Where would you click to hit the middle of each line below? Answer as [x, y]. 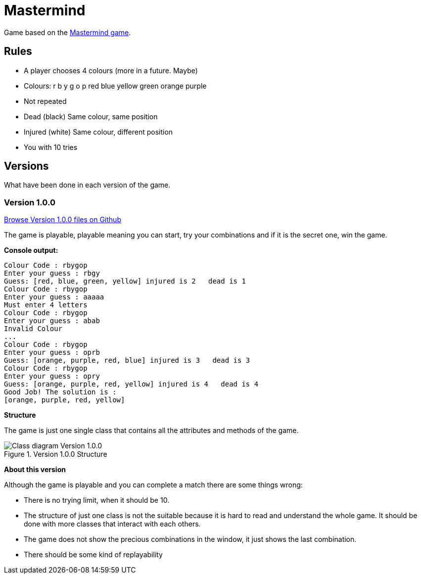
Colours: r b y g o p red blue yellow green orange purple [115, 86]
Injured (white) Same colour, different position [98, 132]
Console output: [31, 250]
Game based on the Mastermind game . [68, 32]
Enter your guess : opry [52, 376]
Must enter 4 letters [46, 305]
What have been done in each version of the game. [87, 185]
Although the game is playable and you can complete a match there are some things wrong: [153, 485]
